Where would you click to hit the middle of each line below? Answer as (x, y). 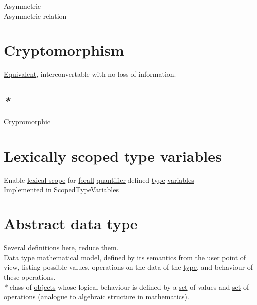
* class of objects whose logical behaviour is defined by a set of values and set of (127, 286)
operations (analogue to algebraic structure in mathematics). (97, 296)
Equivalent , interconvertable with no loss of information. (90, 74)
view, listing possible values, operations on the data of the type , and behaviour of (128, 267)
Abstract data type (71, 224)
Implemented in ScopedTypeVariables (61, 189)
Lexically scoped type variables (113, 155)
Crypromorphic (27, 122)
